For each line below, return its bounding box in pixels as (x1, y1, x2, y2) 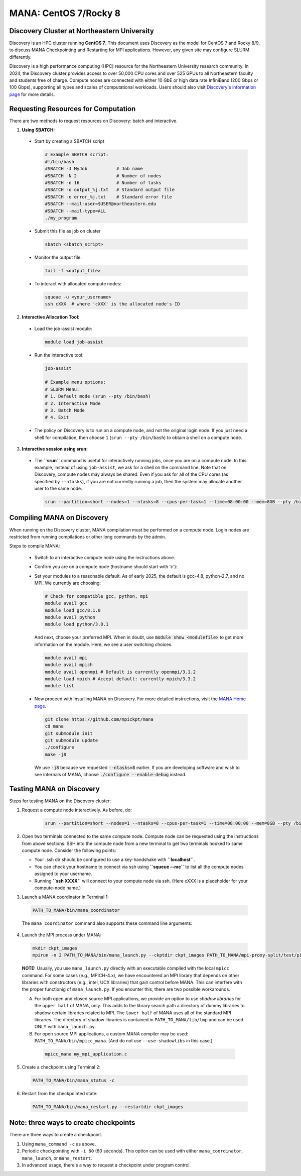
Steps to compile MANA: (9, 543, 60, 549)
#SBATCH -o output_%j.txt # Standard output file (45, 187, 175, 193)
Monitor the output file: (34, 254, 82, 260)
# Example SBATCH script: (45, 152, 109, 158)
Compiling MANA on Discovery (9, 513, 109, 522)
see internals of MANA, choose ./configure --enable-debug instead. (34, 772, 187, 778)
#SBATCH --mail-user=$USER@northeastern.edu (45, 201, 157, 207)
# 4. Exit (45, 414, 69, 420)
